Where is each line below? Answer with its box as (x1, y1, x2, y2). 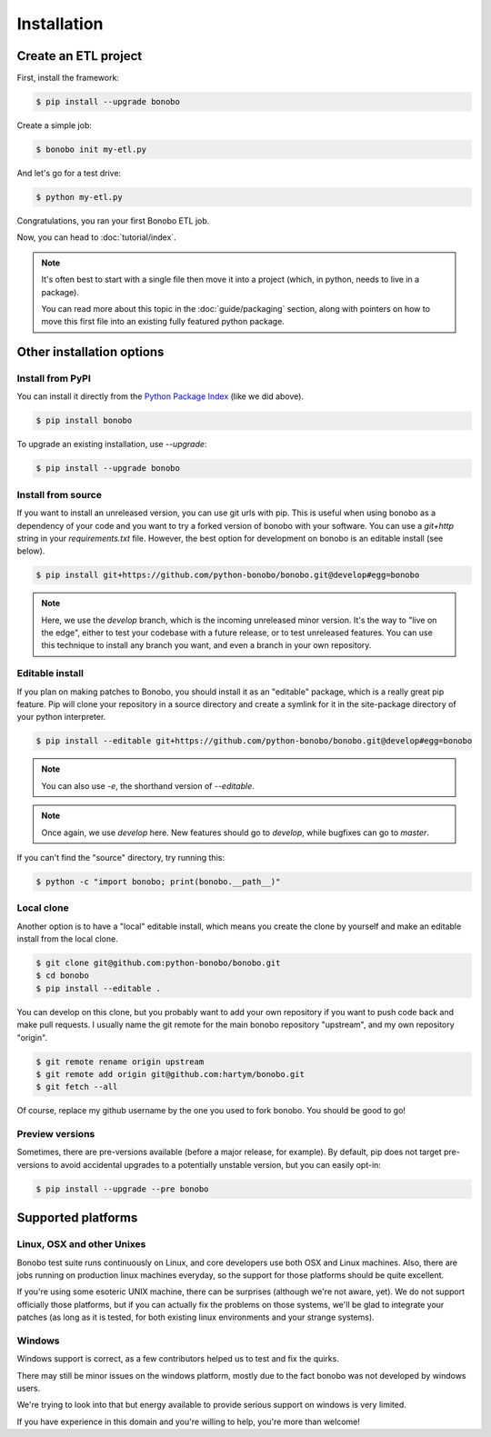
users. (16, 1382, 41, 1394)
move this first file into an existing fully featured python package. (41, 316, 286, 327)
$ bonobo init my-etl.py (35, 145, 147, 155)
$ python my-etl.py (35, 192, 123, 202)
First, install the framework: (16, 73, 120, 84)
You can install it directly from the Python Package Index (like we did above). (16, 391, 305, 402)
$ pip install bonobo (35, 415, 133, 426)
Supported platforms (16, 1210, 138, 1226)
